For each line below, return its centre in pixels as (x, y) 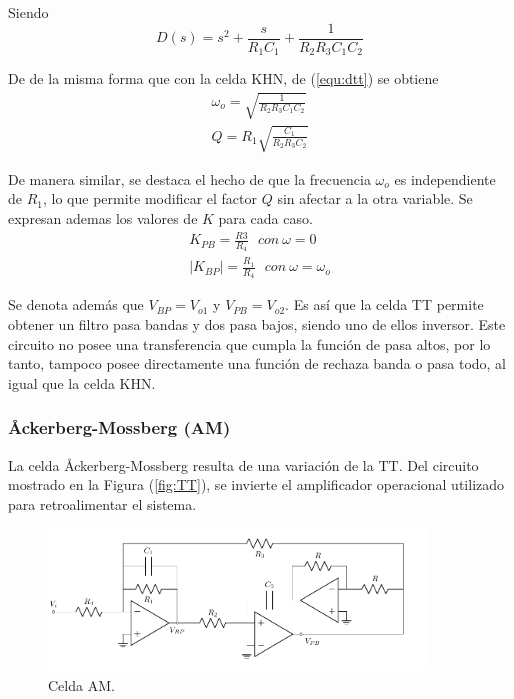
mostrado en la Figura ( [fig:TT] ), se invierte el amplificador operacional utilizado (256, 484)
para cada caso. (265, 218)
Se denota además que (76, 304)
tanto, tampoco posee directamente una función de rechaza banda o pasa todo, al (257, 363)
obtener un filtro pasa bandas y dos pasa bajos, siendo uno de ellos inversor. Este (257, 324)
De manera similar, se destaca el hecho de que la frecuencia (189, 178)
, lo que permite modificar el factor (150, 198)
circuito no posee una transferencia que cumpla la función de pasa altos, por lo (249, 343)
